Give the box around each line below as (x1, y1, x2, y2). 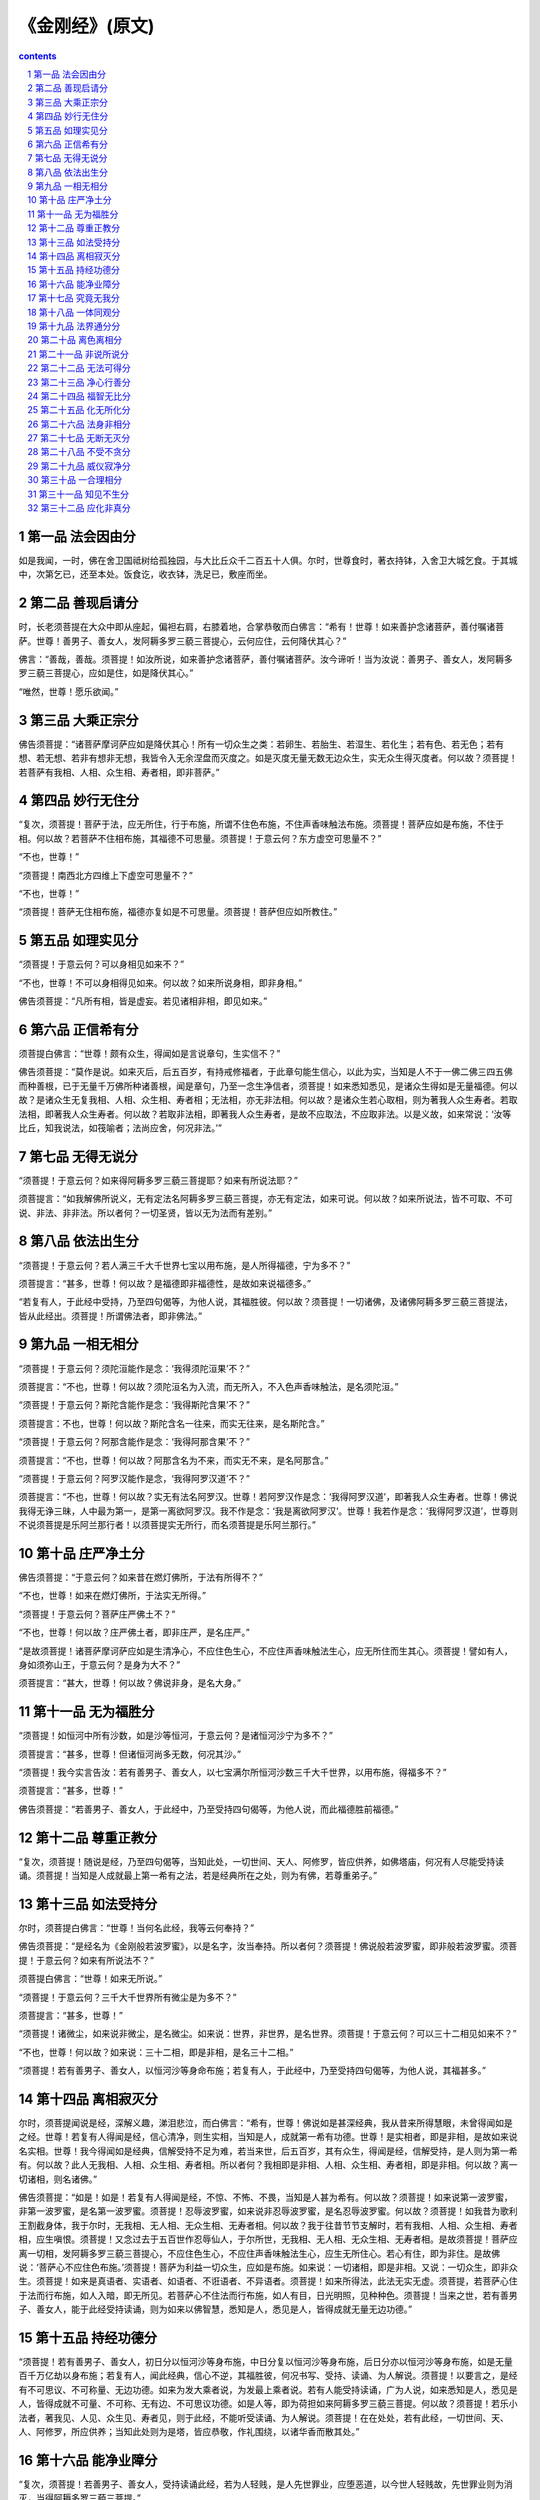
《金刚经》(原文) (18, 15, 155, 37)
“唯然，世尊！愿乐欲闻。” (18, 685, 119, 697)
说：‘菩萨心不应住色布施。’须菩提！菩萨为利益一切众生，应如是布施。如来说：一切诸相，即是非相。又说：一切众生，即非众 (18, 2261, 519, 2273)
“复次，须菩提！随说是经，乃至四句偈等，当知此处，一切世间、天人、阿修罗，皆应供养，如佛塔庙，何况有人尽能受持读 (18, 1855, 505, 1867)
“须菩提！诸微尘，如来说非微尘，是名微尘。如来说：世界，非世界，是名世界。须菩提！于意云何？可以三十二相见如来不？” (18, 2028, 517, 2040)
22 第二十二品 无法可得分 (27, 362, 131, 374)
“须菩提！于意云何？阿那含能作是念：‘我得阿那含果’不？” (18, 1436, 250, 1448)
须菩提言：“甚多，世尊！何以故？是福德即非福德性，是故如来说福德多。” (18, 1277, 312, 1289)
